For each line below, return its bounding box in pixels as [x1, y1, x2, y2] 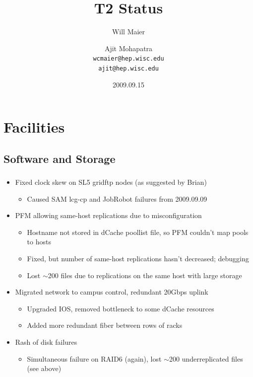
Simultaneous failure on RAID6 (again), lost [27, 353, 162, 364]
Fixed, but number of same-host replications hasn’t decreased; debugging [27, 253, 249, 264]
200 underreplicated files [169, 353, 243, 364]
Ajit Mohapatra [104, 43, 153, 53]
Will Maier [112, 26, 145, 37]
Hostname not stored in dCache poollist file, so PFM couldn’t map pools [27, 226, 249, 237]
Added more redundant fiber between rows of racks [27, 320, 183, 330]
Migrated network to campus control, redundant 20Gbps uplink [15, 287, 208, 297]
